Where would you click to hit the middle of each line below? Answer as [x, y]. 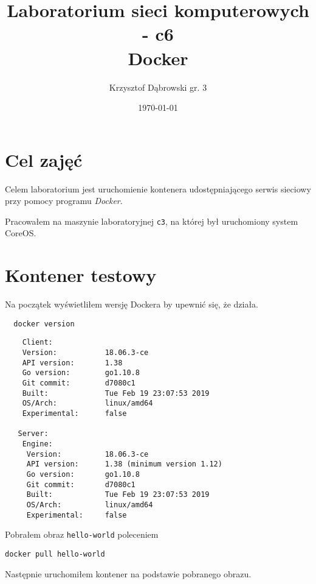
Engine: [37, 444]
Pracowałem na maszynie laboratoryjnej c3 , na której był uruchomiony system [152, 221]
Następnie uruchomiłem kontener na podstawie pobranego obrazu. [128, 573]
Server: [33, 434]
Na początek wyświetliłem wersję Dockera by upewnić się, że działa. [132, 304]
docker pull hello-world [55, 554]
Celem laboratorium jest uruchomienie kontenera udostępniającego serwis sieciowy [158, 188]
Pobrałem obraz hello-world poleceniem [82, 534]
